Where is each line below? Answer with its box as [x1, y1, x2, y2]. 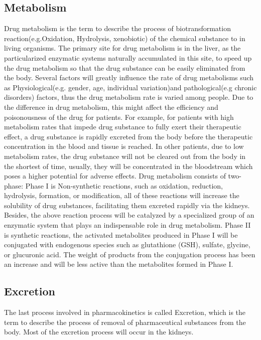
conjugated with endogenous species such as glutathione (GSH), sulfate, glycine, [4, 239, 250, 250]
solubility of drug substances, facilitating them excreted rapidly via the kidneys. [4, 200, 250, 210]
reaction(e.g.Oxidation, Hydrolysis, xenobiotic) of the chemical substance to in [4, 33, 245, 43]
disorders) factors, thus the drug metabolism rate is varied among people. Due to [4, 92, 253, 102]
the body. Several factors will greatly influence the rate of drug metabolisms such [4, 72, 254, 83]
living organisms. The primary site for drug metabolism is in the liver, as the [4, 43, 241, 53]
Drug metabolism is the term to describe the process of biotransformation [4, 23, 231, 34]
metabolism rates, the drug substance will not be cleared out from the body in [4, 150, 246, 161]
